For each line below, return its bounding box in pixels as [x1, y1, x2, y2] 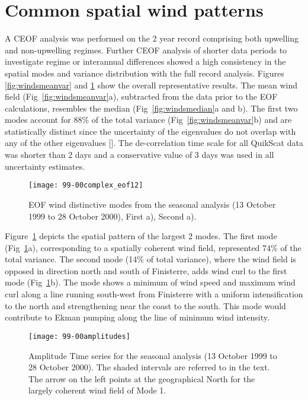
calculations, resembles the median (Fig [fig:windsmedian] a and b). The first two [5, 101, 298, 114]
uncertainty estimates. [5, 160, 85, 172]
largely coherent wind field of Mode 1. [28, 384, 166, 396]
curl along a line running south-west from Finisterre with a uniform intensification [5, 288, 303, 300]
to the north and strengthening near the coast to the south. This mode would [5, 299, 286, 312]
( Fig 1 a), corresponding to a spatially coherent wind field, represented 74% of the [5, 241, 301, 253]
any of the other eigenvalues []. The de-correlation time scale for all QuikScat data [5, 136, 303, 149]
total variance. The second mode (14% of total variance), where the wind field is [5, 253, 296, 265]
